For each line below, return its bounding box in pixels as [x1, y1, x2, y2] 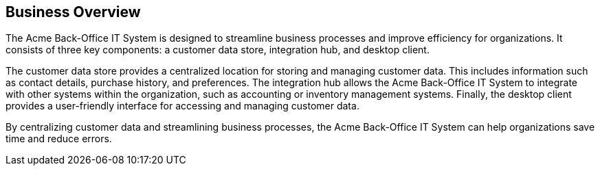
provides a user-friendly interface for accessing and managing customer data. [5, 100, 359, 112]
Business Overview [5, 3, 141, 21]
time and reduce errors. [5, 133, 112, 145]
